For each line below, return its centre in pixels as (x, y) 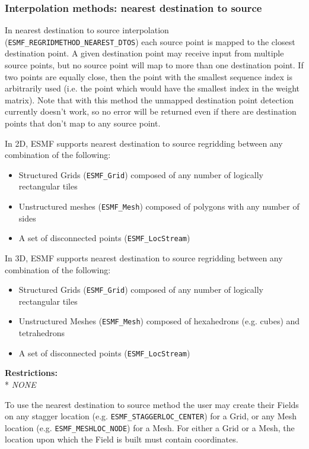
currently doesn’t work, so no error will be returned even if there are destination (151, 111)
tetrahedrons (42, 333)
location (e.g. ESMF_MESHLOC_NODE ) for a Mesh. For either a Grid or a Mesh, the (150, 427)
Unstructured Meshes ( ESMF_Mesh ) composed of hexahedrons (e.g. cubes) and (159, 321)
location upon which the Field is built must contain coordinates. (122, 439)
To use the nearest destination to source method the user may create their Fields (152, 404)
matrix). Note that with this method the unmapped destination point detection (149, 99)
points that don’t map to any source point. (83, 123)
